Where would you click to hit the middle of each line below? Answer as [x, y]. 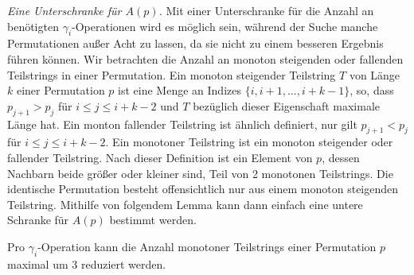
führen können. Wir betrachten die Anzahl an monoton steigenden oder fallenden [205, 58]
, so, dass [372, 90]
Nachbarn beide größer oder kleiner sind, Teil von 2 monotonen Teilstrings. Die [200, 173]
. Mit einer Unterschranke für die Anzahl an [266, 10]
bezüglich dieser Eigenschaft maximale [287, 105]
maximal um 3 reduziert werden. [87, 263]
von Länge [375, 74]
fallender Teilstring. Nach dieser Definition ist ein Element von [160, 157]
